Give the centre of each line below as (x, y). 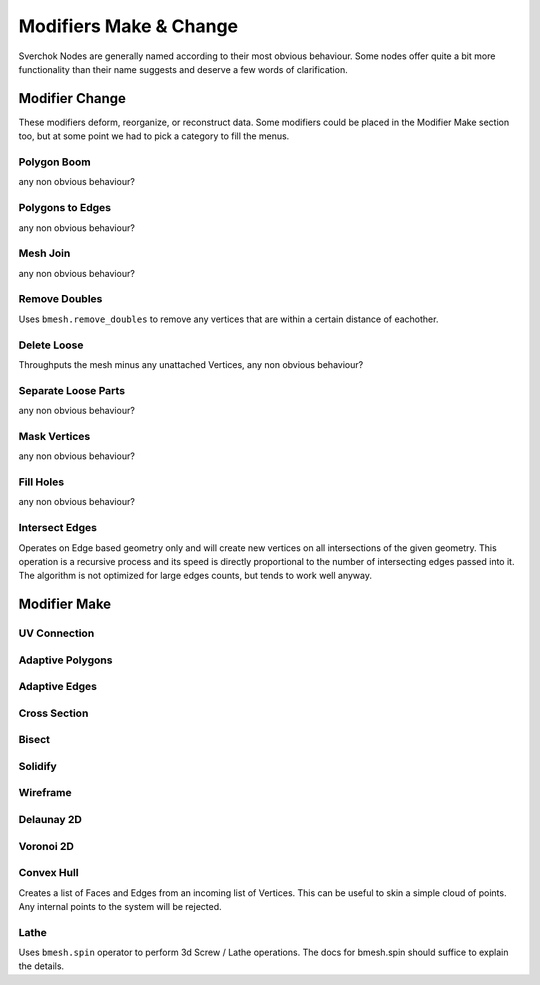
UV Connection (56, 633)
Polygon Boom (54, 162)
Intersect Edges (57, 528)
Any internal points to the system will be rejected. (120, 906)
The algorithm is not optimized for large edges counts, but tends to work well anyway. (195, 576)
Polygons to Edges (65, 208)
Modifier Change (72, 98)
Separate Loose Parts (71, 390)
